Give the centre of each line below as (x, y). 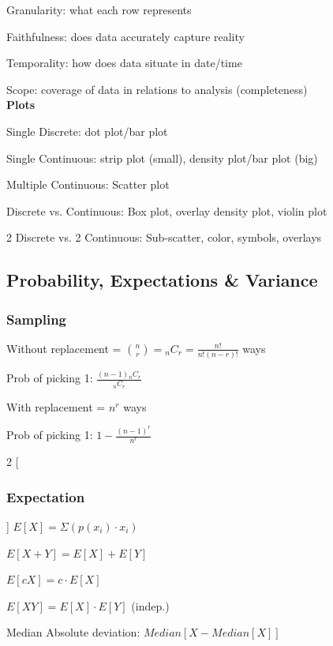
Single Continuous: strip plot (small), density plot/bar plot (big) (162, 158)
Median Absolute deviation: (73, 632)
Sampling (37, 319)
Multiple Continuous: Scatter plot (88, 184)
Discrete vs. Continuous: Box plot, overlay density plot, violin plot (167, 210)
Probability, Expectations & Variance (162, 280)
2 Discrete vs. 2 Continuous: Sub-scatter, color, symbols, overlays (164, 237)
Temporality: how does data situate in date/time (124, 63)
